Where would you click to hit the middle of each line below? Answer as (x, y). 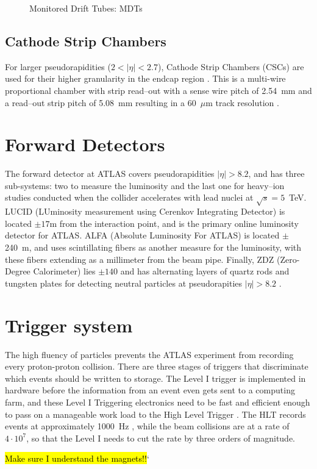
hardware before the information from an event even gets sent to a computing (150, 390)
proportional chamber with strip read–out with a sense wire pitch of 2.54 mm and (158, 90)
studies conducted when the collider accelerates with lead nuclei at (129, 197)
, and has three (276, 174)
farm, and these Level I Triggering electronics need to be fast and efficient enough (158, 402)
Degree (18, 271)
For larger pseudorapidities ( (58, 66)
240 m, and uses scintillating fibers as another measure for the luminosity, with (153, 247)
